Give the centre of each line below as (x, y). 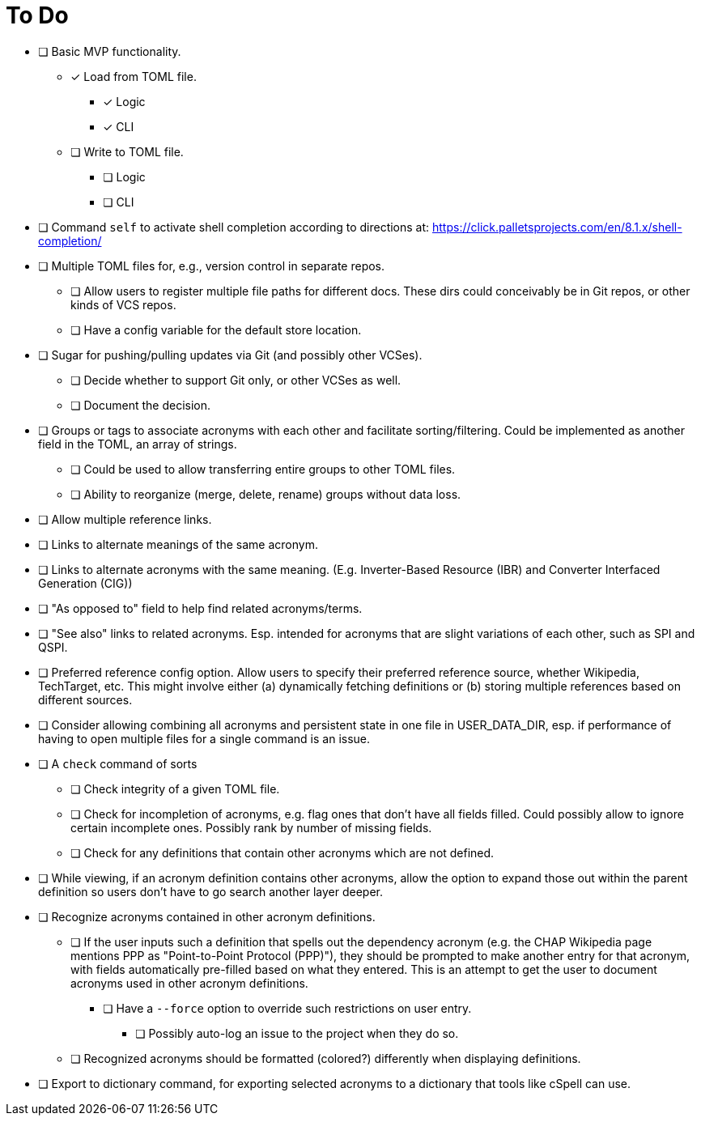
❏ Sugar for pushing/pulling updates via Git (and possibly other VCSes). (230, 355)
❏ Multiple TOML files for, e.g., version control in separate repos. (212, 266)
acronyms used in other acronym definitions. (189, 983)
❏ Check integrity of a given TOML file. (175, 788)
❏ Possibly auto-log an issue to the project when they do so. (297, 1033)
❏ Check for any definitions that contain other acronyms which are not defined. (283, 852)
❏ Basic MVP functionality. (110, 51)
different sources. (85, 699)
